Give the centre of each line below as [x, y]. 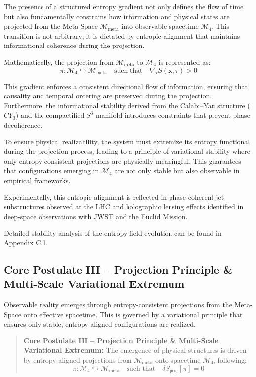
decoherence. [23, 124]
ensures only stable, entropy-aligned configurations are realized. [100, 324]
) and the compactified [50, 115]
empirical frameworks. [37, 180]
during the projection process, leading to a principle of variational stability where [127, 151]
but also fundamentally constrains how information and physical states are [117, 16]
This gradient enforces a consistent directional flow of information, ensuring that [126, 86]
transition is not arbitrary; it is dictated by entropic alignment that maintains [122, 35]
